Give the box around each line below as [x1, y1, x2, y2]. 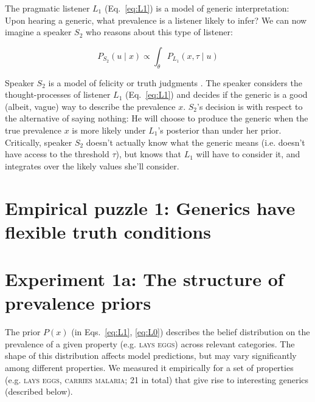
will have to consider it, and [196, 148, 300, 160]
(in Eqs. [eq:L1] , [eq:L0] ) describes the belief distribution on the [71, 325, 310, 338]
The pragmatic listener [5, 2, 90, 14]
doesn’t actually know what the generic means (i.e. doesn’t [86, 135, 305, 148]
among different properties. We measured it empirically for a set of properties [5, 361, 294, 373]
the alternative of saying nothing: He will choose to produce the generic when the [5, 112, 308, 124]
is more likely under [72, 123, 146, 136]
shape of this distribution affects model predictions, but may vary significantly [5, 349, 297, 362]
